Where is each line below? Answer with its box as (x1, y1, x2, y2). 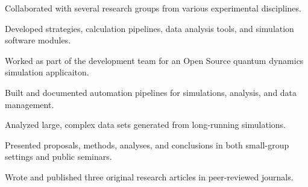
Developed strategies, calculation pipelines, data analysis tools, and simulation (5, 22, 294, 34)
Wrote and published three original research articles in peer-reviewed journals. (5, 170, 294, 183)
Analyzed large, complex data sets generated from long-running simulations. (5, 118, 286, 131)
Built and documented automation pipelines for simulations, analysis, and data (5, 86, 297, 98)
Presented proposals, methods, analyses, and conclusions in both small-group (5, 138, 289, 151)
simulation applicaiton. (5, 66, 89, 78)
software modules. (5, 34, 71, 46)
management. (5, 98, 54, 110)
